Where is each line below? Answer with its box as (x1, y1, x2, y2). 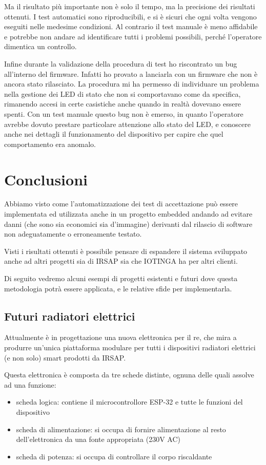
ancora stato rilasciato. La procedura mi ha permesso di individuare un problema (4, 78, 259, 89)
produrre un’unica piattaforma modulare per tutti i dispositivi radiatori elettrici (4, 342, 256, 352)
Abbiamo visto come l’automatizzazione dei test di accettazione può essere (4, 198, 238, 209)
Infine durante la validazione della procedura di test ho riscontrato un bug (4, 58, 237, 69)
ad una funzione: (4, 379, 56, 390)
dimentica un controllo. (4, 41, 77, 52)
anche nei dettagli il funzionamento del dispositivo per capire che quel (4, 129, 223, 139)
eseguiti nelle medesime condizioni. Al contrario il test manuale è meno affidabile (4, 21, 258, 32)
